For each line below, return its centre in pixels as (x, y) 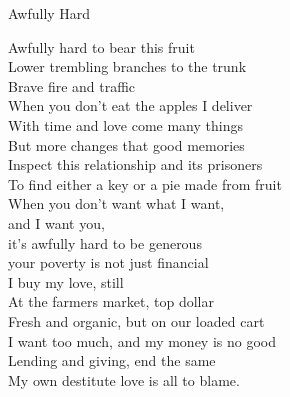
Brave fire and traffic (72, 85)
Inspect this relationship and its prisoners (135, 164)
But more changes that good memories (126, 144)
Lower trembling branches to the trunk (127, 66)
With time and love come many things (125, 124)
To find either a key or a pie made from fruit (145, 183)
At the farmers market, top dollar (111, 301)
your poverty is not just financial (108, 262)
